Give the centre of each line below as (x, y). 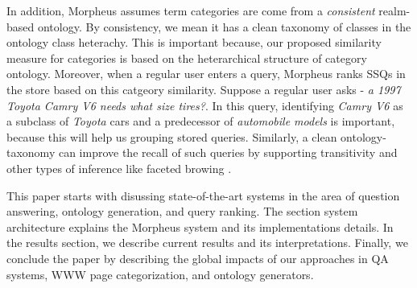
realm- (394, 10)
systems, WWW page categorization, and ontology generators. (160, 274)
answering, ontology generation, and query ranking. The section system (182, 211)
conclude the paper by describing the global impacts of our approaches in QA (198, 258)
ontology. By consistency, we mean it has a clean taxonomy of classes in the (224, 26)
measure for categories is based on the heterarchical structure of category (187, 58)
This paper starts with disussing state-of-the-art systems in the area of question (203, 195)
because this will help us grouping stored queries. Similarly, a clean (172, 136)
